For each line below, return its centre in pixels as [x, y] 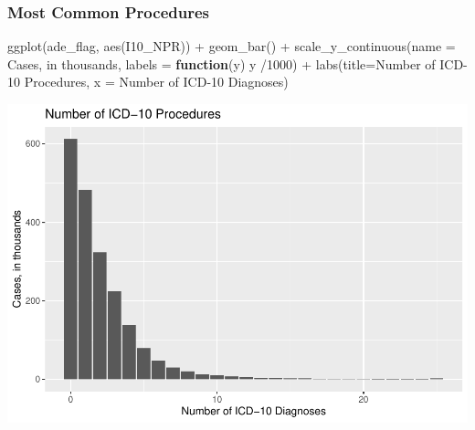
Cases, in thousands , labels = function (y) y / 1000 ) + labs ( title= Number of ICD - [237, 63]
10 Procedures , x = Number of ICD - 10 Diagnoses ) [148, 82]
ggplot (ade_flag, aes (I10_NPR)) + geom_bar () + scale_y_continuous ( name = [232, 46]
